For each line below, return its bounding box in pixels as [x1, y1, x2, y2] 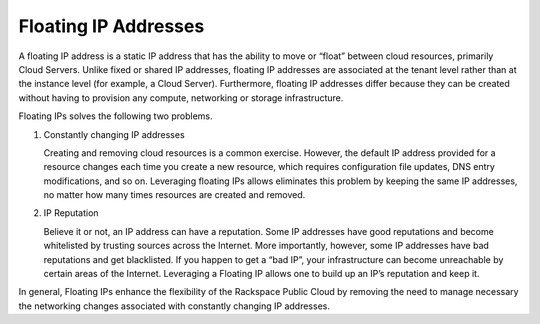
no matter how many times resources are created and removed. [43, 189, 306, 201]
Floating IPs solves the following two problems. [18, 110, 213, 122]
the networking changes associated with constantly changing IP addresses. [18, 300, 330, 312]
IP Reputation [43, 207, 99, 219]
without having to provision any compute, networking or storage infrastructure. [18, 91, 344, 104]
